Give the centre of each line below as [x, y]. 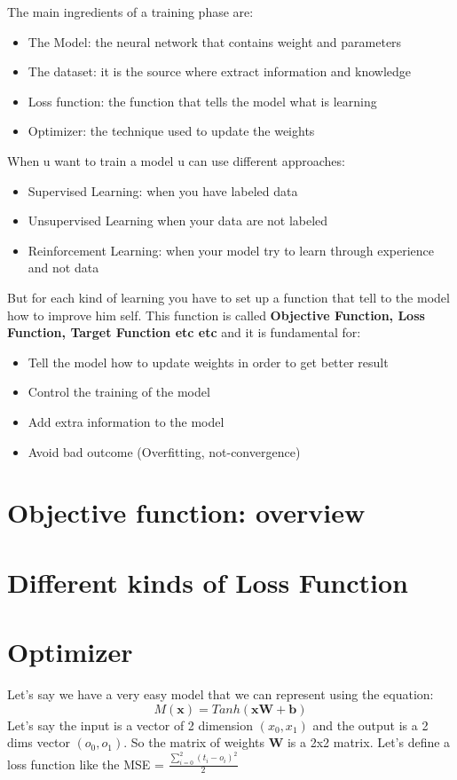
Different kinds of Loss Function [208, 582]
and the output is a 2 [370, 725]
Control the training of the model [119, 392]
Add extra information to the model [126, 421]
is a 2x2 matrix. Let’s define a [369, 742]
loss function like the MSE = [86, 764]
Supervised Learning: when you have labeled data [163, 190]
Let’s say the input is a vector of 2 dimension [130, 725]
